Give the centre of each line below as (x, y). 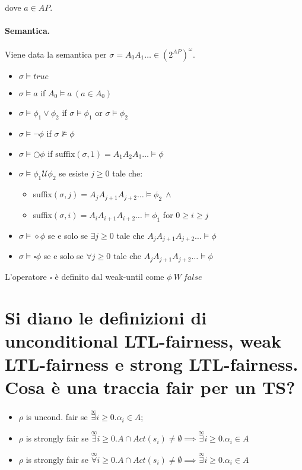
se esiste (74, 173)
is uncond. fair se (57, 417)
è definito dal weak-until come (109, 276)
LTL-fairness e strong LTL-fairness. (152, 363)
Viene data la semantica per (56, 54)
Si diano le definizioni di (106, 317)
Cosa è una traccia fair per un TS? (150, 387)
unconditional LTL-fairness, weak (143, 340)
